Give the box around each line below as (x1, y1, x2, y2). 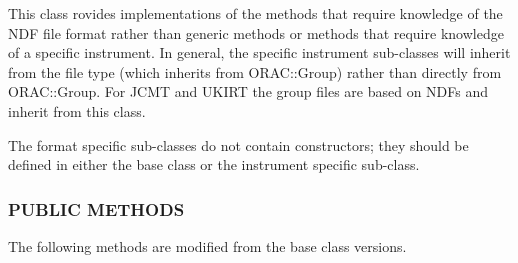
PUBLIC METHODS (8, 196, 185, 221)
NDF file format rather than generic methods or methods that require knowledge (8, 22, 504, 43)
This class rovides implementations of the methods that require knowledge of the (8, 3, 503, 23)
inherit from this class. (8, 100, 146, 121)
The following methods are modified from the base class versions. (8, 235, 407, 256)
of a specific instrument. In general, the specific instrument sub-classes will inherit (8, 42, 511, 63)
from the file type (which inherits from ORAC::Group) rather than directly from (8, 61, 502, 82)
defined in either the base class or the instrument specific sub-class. (8, 154, 420, 175)
